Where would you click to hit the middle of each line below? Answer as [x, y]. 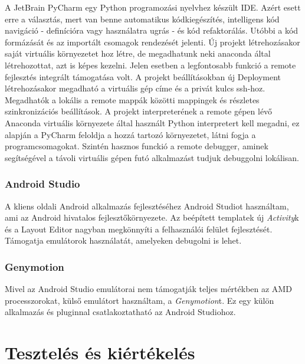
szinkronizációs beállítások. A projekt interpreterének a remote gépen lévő [139, 111]
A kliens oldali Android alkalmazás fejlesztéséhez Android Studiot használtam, [147, 206]
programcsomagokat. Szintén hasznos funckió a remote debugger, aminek [137, 146]
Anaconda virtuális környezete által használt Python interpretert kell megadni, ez [152, 122]
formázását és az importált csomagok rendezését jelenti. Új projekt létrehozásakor [152, 42]
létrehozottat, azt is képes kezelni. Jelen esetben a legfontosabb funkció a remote [150, 65]
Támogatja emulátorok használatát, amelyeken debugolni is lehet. [123, 240]
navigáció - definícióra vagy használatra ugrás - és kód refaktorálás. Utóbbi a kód [152, 30]
